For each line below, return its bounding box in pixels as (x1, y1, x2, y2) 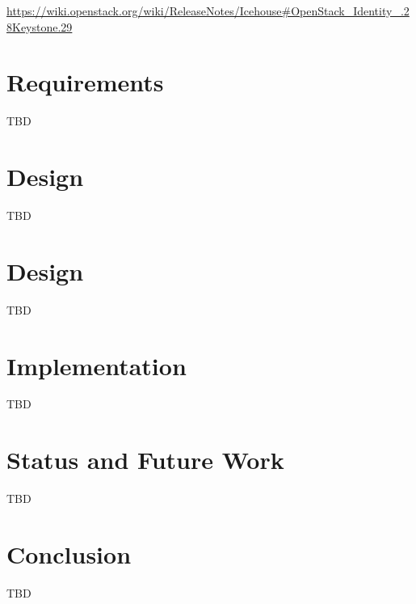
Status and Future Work (6, 443, 284, 476)
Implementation (6, 348, 187, 382)
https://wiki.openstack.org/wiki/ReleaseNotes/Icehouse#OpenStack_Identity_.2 (6, 2, 410, 19)
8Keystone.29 (6, 18, 73, 35)
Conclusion (6, 537, 132, 570)
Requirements (6, 65, 164, 99)
